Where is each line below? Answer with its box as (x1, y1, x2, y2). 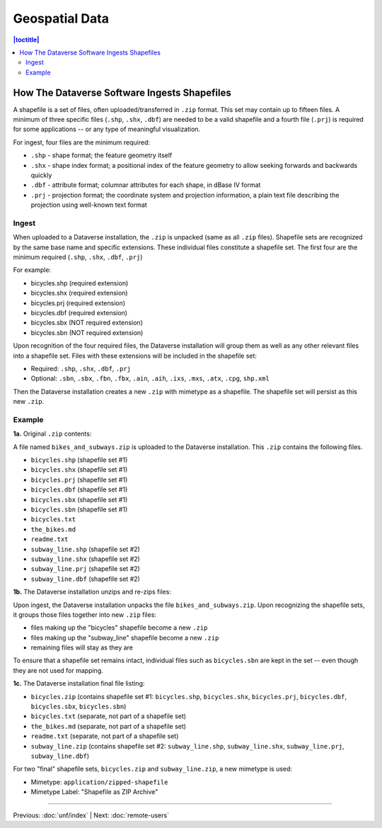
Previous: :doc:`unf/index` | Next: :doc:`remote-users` (13, 811, 170, 820)
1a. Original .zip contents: (13, 429, 92, 438)
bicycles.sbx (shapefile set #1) (30, 495, 128, 504)
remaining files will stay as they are (30, 643, 134, 652)
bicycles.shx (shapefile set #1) (30, 465, 128, 474)
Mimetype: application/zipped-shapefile (30, 778, 168, 786)
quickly (30, 171, 52, 179)
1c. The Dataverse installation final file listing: (13, 679, 145, 688)
